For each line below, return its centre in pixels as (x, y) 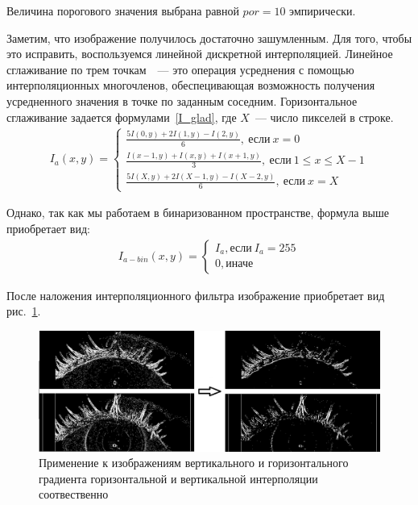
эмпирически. (323, 10)
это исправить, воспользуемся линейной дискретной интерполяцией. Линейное (200, 54)
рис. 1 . (24, 311)
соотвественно (74, 494)
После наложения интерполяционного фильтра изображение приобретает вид (196, 295)
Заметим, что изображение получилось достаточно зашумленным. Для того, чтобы (209, 38)
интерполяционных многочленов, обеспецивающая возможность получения (191, 85)
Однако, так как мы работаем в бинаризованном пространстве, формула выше (198, 213)
